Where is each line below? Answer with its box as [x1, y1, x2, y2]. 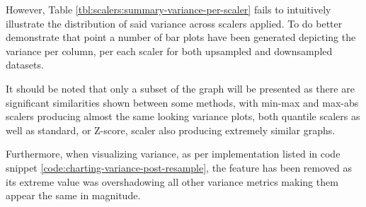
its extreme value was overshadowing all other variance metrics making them [6, 174, 338, 189]
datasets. [6, 57, 44, 72]
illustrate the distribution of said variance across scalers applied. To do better [6, 16, 343, 30]
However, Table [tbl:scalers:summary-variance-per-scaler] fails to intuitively [6, 2, 331, 16]
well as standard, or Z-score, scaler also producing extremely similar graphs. [6, 122, 336, 137]
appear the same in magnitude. [6, 188, 141, 203]
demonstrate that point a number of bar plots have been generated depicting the [6, 30, 356, 45]
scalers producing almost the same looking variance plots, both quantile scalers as [6, 109, 360, 124]
